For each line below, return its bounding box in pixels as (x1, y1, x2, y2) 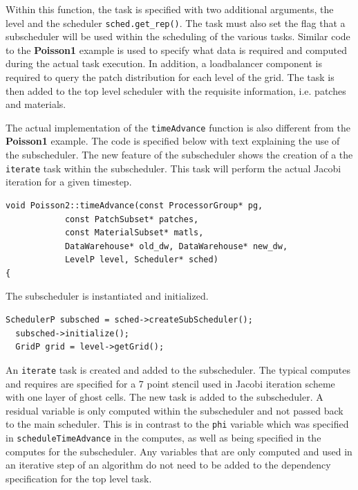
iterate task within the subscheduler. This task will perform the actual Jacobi (6, 161, 341, 175)
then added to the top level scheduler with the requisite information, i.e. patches (6, 83, 346, 98)
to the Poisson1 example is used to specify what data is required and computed (6, 42, 348, 57)
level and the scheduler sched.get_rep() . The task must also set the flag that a (6, 15, 346, 30)
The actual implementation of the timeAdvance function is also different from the (6, 120, 350, 134)
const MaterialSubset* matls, (64, 228, 204, 238)
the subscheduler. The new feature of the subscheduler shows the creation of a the (6, 147, 353, 162)
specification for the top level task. (6, 471, 152, 485)
